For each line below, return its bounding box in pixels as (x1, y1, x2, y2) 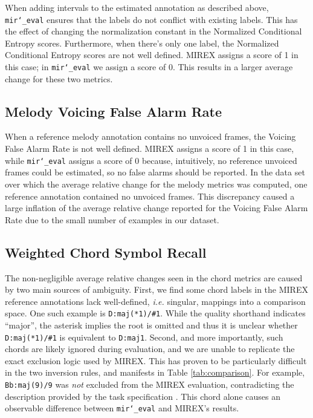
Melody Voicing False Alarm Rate (5, 102, 222, 120)
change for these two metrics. (5, 72, 113, 85)
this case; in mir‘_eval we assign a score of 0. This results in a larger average (5, 60, 293, 73)
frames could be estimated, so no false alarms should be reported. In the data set (5, 166, 305, 178)
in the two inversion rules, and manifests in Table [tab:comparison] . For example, (5, 366, 305, 379)
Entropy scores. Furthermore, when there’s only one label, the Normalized (5, 36, 279, 49)
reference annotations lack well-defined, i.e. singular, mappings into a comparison (5, 295, 306, 307)
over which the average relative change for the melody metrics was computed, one (5, 177, 308, 190)
